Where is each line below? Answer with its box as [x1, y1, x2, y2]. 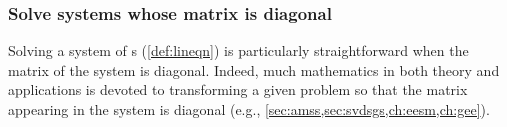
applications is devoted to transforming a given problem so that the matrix [8, 79, 468, 100]
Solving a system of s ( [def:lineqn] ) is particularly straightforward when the [8, 40, 469, 61]
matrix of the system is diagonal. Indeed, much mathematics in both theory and [8, 59, 500, 80]
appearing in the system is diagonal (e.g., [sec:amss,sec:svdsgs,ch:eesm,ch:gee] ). [8, 99, 490, 119]
